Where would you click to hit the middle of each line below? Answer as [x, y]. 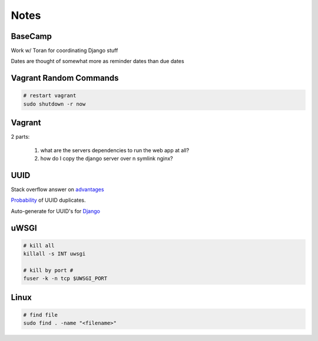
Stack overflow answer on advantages [57, 189]
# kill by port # [48, 270]
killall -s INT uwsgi [54, 254]
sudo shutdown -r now [54, 104]
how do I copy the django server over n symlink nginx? [107, 159]
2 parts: [20, 137]
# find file [41, 315]
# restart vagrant [50, 96]
